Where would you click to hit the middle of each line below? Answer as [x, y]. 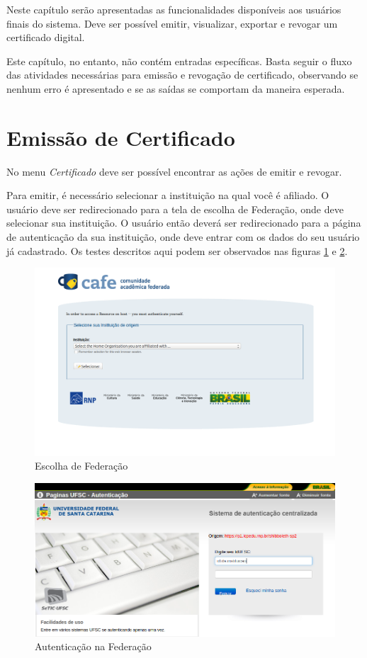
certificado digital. [46, 37]
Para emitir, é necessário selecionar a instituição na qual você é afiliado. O [168, 195]
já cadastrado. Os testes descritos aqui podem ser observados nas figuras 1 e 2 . [177, 250]
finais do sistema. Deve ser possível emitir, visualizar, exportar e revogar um [172, 23]
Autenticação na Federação [93, 646]
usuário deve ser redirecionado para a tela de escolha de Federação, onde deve [175, 209]
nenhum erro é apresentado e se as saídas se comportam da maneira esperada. [176, 88]
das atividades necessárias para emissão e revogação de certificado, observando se [182, 75]
